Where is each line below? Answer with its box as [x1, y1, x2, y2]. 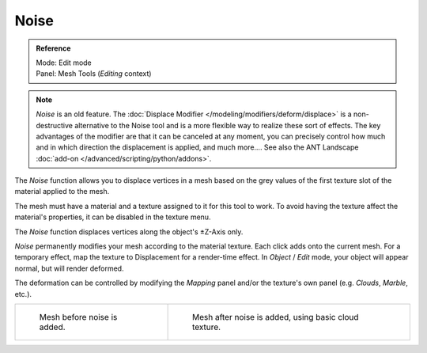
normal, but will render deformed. [14, 264, 124, 273]
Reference [36, 44, 71, 53]
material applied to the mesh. [14, 187, 110, 196]
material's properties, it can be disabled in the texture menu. [14, 212, 211, 222]
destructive [36, 120, 73, 130]
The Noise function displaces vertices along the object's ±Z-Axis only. [14, 226, 244, 237]
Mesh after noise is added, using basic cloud [191, 311, 359, 322]
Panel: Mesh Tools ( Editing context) [36, 69, 152, 78]
